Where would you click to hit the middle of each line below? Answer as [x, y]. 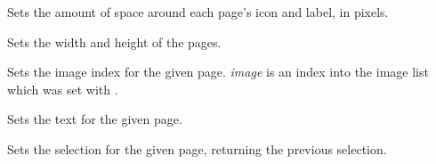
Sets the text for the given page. [95, 119]
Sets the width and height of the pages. [114, 41]
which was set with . [63, 89]
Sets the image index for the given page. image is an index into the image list [218, 72]
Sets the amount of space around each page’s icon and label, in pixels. [198, 12]
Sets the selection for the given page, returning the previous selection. [197, 148]
